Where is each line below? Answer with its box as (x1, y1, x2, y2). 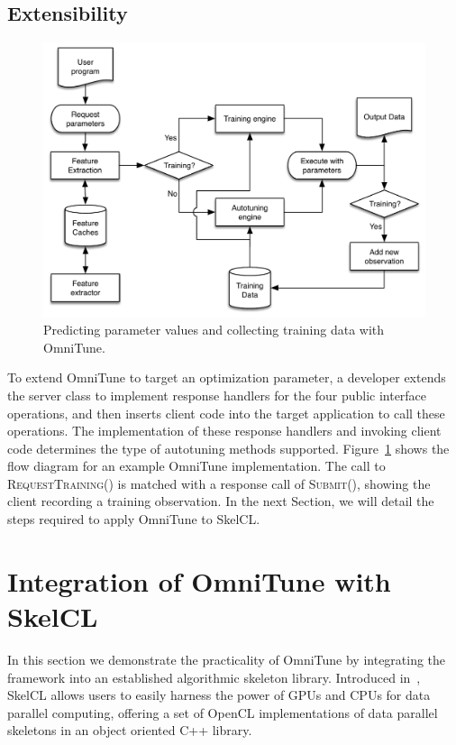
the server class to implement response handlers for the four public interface (7, 385, 427, 404)
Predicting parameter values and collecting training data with (43, 320, 385, 339)
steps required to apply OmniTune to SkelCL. (7, 510, 260, 529)
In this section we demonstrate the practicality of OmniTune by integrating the (7, 649, 446, 668)
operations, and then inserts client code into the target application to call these (7, 403, 445, 422)
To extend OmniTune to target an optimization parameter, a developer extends (7, 368, 446, 387)
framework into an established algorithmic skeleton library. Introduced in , (7, 667, 421, 686)
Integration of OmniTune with (7, 562, 391, 599)
